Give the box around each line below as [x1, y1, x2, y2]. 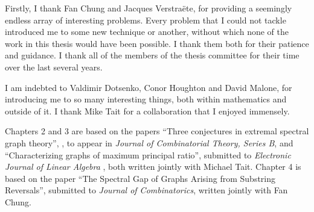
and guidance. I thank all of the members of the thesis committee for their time [5, 49, 300, 61]
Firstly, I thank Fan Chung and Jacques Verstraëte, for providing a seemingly [5, 2, 292, 14]
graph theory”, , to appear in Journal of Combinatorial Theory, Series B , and [5, 136, 293, 149]
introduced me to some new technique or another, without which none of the [5, 25, 289, 38]
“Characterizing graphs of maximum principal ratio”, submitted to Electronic [5, 148, 291, 161]
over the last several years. [5, 60, 103, 73]
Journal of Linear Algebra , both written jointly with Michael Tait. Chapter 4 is [5, 160, 301, 173]
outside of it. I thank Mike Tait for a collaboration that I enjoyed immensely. [5, 104, 290, 117]
